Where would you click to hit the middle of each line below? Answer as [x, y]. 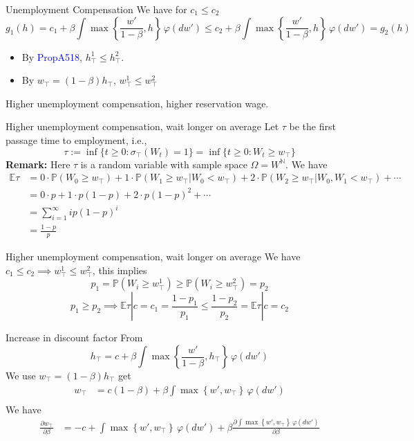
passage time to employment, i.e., [76, 139]
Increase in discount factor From [74, 337]
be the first [312, 126]
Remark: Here [38, 164]
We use [21, 375]
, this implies [120, 270]
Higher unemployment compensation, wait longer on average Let [142, 126]
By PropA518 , [52, 56]
